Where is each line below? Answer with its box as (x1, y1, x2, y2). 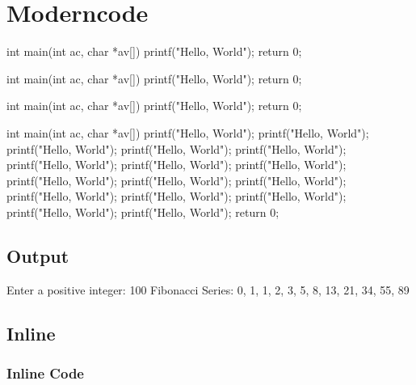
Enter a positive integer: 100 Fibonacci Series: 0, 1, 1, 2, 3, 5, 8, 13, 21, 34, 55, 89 (6, 281, 410, 298)
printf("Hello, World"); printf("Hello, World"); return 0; (6, 203, 279, 220)
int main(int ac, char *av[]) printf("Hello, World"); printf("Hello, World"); (6, 124, 369, 141)
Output (6, 243, 69, 268)
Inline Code (6, 362, 84, 383)
